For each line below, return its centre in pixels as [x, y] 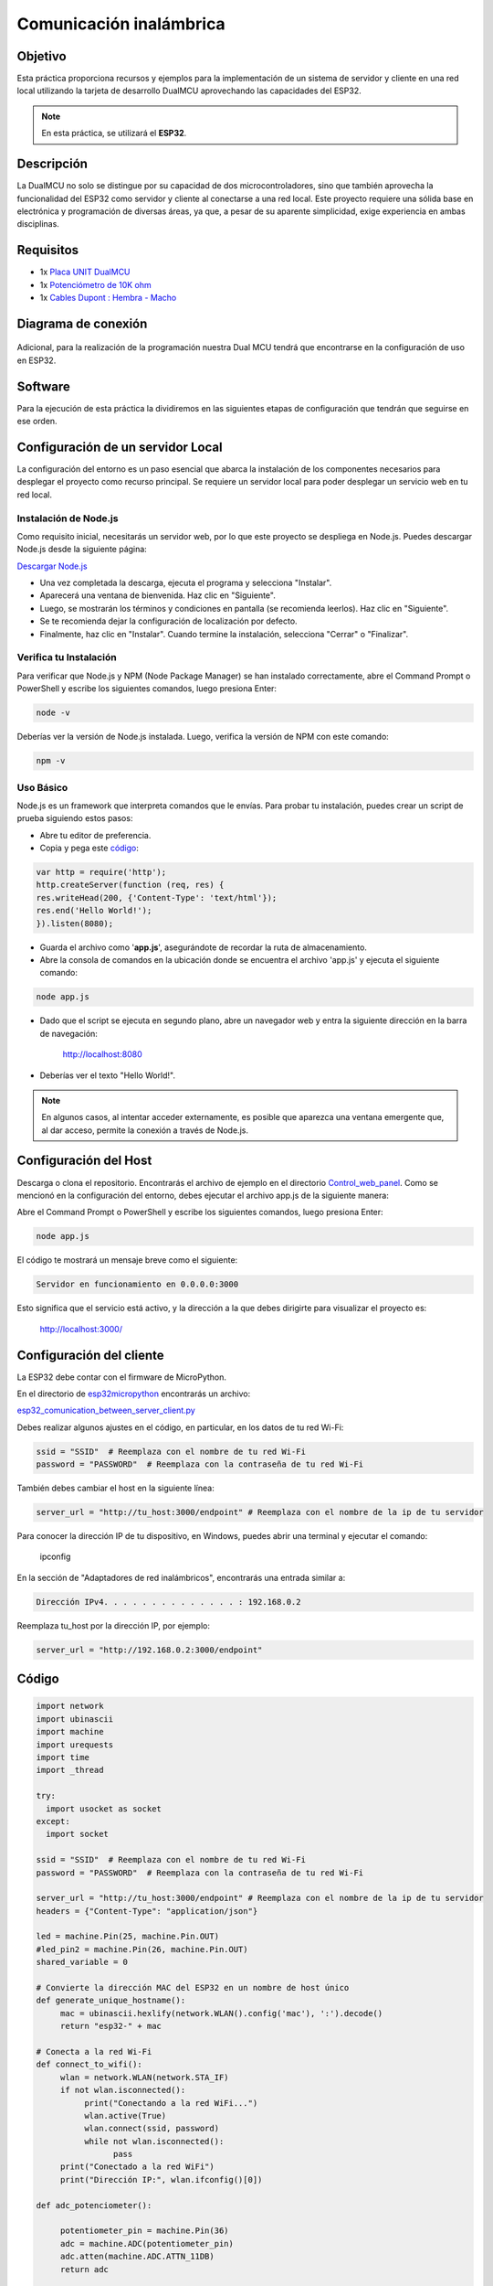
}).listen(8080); [75, 923]
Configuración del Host [84, 1161]
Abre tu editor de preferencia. [95, 835]
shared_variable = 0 [82, 1962]
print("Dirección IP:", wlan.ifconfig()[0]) [161, 2179]
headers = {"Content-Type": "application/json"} [147, 1911]
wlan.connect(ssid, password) [151, 2129]
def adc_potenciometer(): [94, 2205]
